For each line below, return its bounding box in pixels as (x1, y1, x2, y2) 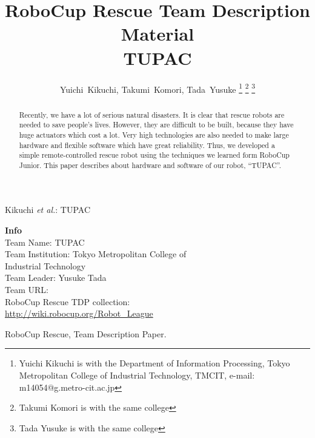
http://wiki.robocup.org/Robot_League (5, 307, 153, 320)
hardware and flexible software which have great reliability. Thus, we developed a (19, 140, 275, 150)
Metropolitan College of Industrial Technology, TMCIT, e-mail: (19, 369, 255, 382)
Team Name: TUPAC (5, 235, 85, 248)
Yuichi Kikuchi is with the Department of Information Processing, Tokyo (19, 357, 290, 369)
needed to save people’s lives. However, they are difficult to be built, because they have (19, 120, 294, 130)
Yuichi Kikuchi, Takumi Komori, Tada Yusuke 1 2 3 (59, 81, 256, 95)
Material (121, 21, 194, 46)
